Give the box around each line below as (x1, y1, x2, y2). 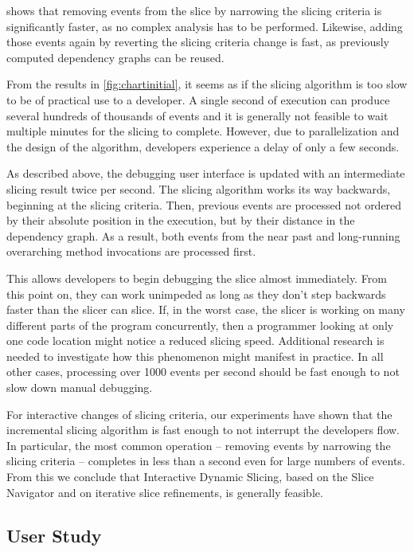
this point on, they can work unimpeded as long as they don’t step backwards (6, 285, 386, 302)
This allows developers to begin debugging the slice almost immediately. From (6, 269, 387, 286)
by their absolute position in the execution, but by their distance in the (6, 212, 355, 229)
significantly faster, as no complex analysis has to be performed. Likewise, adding (6, 18, 403, 34)
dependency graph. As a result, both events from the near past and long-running (6, 227, 400, 244)
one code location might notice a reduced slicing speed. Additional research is (6, 332, 385, 349)
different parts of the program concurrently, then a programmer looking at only (6, 316, 394, 333)
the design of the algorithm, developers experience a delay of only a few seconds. (6, 138, 400, 155)
